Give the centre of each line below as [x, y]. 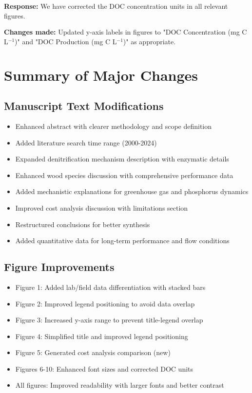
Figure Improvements [59, 267]
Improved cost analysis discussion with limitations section [102, 207]
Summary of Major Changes [101, 75]
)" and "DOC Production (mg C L [66, 41]
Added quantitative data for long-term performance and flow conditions [122, 241]
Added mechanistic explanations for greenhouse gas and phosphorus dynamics [132, 191]
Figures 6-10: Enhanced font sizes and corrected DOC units [104, 368]
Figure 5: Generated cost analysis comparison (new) [93, 352]
